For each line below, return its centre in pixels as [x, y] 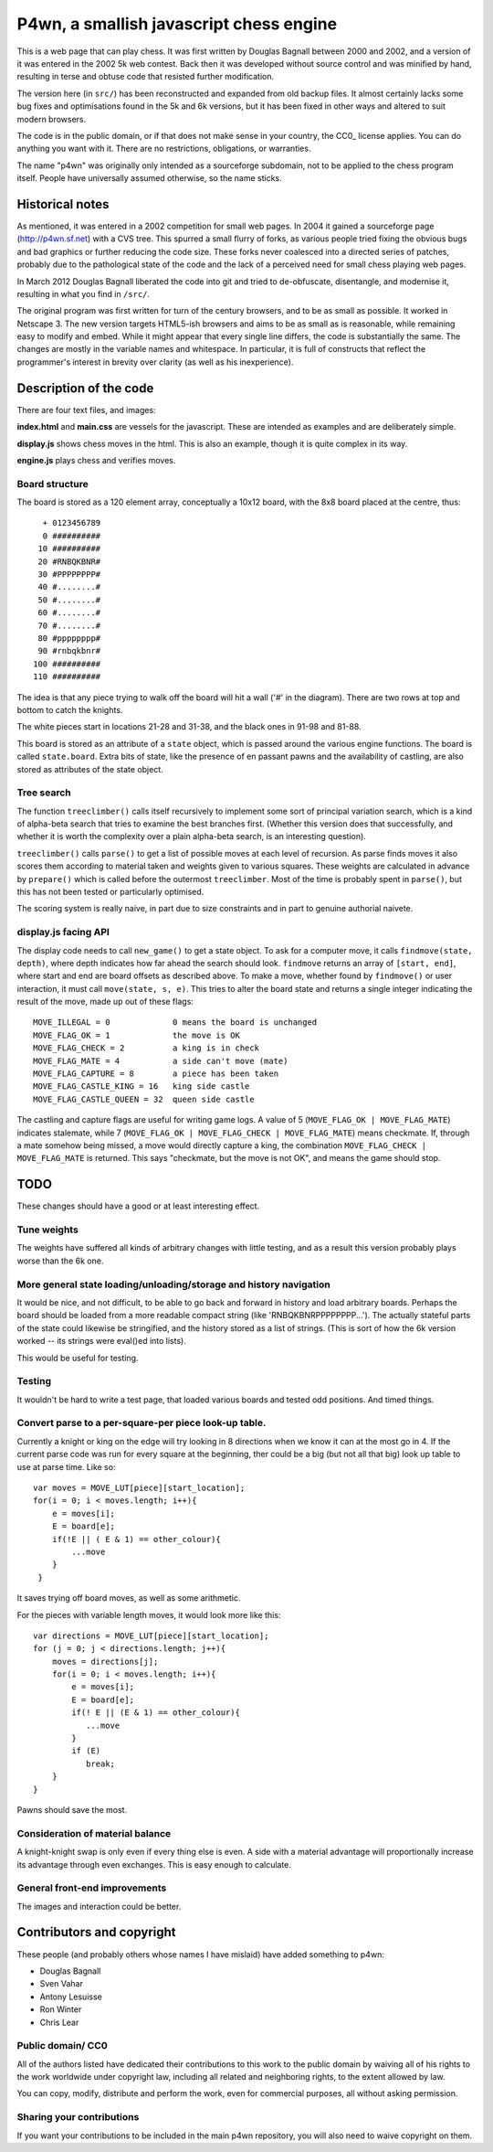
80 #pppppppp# [69, 639]
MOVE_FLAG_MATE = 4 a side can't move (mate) [161, 1061]
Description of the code [85, 388]
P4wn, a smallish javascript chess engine [177, 24]
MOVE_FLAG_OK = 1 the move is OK [137, 1035]
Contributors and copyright [97, 1932]
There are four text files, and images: [86, 410]
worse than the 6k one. [60, 1261]
